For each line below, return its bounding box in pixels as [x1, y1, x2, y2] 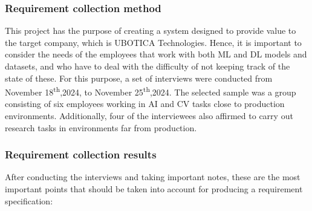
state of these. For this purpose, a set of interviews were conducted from [5, 71, 273, 84]
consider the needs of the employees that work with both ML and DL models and [5, 48, 307, 60]
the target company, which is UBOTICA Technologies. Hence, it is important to [5, 36, 302, 48]
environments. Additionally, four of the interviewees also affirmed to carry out [5, 109, 293, 122]
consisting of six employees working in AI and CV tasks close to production [5, 97, 285, 110]
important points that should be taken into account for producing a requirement [5, 183, 303, 195]
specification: [5, 194, 53, 207]
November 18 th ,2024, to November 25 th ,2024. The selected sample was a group [5, 84, 296, 98]
